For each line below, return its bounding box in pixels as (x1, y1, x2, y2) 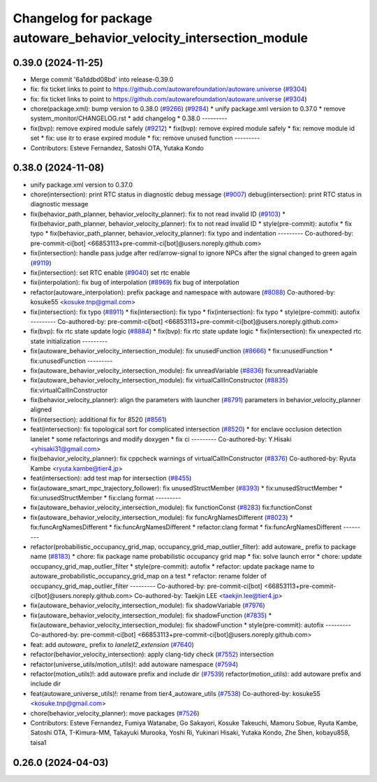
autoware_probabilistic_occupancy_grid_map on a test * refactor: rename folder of (30, 572, 267, 581)
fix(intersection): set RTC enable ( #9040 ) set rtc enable (30, 269, 191, 277)
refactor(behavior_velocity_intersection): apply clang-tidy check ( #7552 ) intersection (30, 651, 274, 659)
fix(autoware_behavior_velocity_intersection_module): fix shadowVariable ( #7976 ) (30, 602, 265, 610)
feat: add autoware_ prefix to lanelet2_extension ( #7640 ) (30, 640, 195, 648)
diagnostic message (30, 200, 89, 208)
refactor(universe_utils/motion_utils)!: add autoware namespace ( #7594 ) (30, 660, 239, 668)
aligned (30, 406, 52, 414)
